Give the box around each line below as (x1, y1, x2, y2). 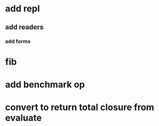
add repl (5, 3, 40, 14)
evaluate (5, 113, 42, 124)
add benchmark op (5, 79, 85, 90)
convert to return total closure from (5, 102, 155, 113)
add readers (5, 23, 44, 31)
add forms (5, 38, 31, 45)
